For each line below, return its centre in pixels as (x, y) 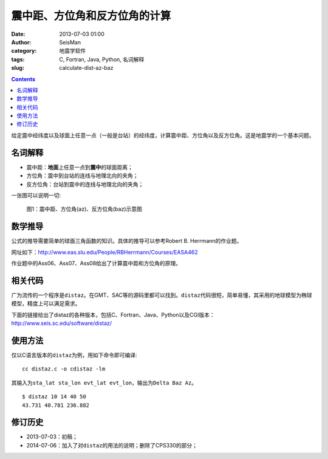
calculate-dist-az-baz (86, 68)
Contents (23, 79)
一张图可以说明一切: (36, 195)
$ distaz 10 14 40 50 (54, 397)
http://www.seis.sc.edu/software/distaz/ (62, 323)
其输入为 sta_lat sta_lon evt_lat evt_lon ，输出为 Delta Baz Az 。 (104, 382)
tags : (18, 59)
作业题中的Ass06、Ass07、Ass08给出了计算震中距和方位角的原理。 (96, 263)
